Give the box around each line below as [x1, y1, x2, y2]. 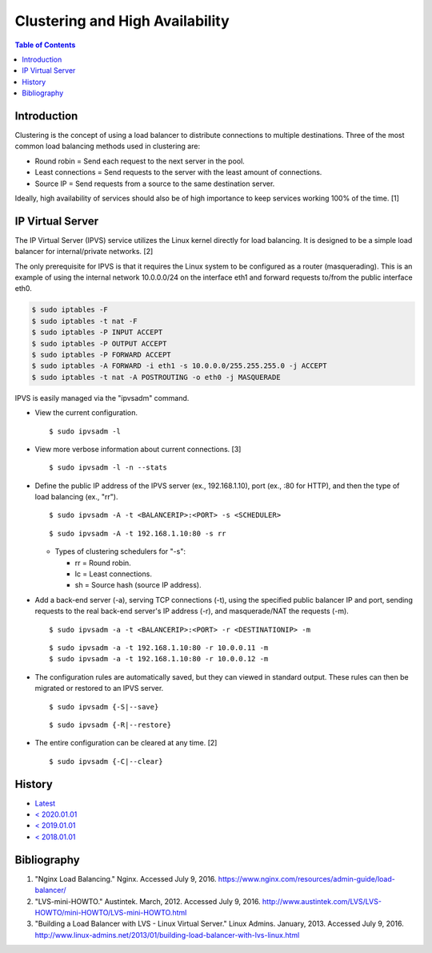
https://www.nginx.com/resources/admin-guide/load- [218, 874, 395, 883]
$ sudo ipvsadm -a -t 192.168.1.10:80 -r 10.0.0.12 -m [49, 654, 269, 664]
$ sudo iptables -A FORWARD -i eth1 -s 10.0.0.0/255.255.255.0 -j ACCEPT [31, 361, 327, 370]
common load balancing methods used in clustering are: [14, 141, 200, 151]
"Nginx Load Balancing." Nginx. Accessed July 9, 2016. [34, 874, 217, 883]
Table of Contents [14, 40, 76, 50]
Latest [34, 798, 56, 808]
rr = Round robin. [74, 558, 131, 567]
